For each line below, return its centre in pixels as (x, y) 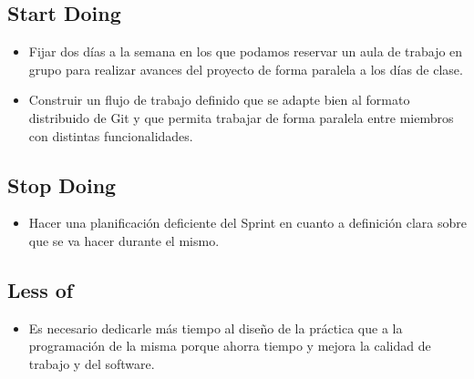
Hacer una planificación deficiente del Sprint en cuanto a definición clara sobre (247, 223)
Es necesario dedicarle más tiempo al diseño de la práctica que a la (216, 328)
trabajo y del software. (92, 363)
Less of (41, 289)
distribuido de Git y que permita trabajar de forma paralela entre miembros (241, 117)
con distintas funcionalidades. (111, 135)
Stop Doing (62, 184)
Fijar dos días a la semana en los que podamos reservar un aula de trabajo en (246, 51)
